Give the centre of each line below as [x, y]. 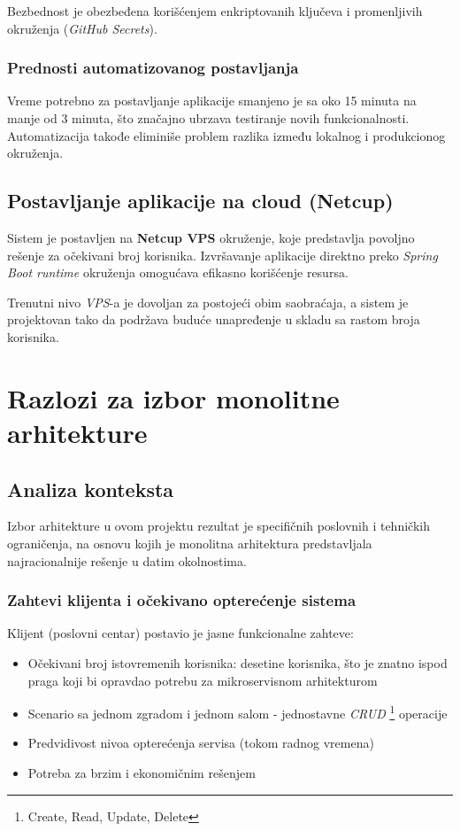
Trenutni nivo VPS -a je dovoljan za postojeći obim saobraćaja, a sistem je [208, 302]
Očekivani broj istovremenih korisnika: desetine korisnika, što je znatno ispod [238, 662]
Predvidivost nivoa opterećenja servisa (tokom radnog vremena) [201, 743]
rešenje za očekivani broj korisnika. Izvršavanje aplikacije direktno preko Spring [222, 255]
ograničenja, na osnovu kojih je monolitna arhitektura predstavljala [190, 543]
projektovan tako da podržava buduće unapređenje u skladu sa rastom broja [214, 319]
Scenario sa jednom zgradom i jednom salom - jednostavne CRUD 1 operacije [238, 712]
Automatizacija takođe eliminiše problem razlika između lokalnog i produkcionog [226, 135]
